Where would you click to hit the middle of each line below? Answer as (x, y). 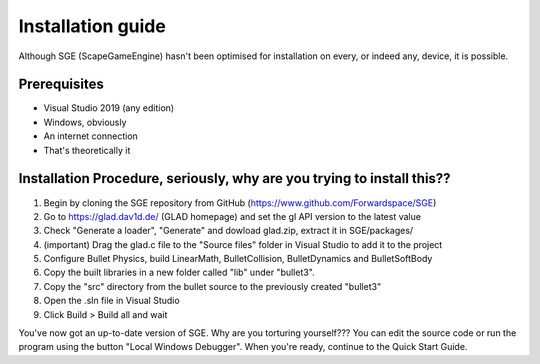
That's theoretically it (87, 150)
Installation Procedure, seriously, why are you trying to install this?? (234, 178)
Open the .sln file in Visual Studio (111, 301)
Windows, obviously (85, 122)
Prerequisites (61, 84)
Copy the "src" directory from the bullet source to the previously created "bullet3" (212, 286)
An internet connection (91, 136)
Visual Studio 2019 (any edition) (109, 108)
